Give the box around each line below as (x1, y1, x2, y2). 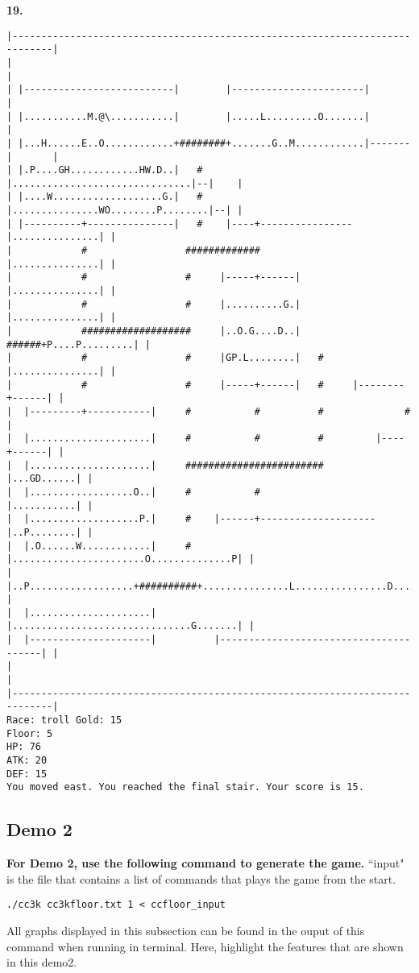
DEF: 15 (6, 768, 48, 780)
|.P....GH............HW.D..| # (18, 164, 203, 176)
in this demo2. (6, 954, 77, 971)
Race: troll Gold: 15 (6, 714, 122, 727)
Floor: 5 (6, 727, 53, 739)
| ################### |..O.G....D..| (6, 325, 301, 337)
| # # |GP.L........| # (6, 352, 324, 364)
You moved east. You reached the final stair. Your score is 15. (6, 781, 364, 793)
